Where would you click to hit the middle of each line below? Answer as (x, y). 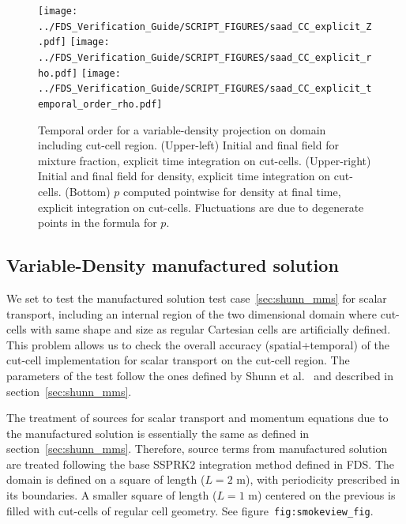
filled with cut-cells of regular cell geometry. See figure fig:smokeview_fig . (190, 510)
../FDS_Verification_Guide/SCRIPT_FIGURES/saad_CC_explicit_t (205, 89)
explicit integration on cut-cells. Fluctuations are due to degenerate (201, 207)
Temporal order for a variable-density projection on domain (182, 129)
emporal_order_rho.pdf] (100, 104)
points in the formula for (98, 222)
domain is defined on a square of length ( (106, 479)
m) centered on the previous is (322, 495)
